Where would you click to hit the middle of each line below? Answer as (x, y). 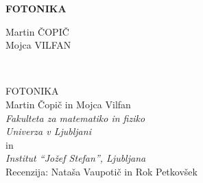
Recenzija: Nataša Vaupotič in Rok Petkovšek (101, 171)
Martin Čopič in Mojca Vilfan (68, 104)
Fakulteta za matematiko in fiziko (75, 118)
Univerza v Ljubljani (48, 131)
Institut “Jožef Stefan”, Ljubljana (76, 158)
